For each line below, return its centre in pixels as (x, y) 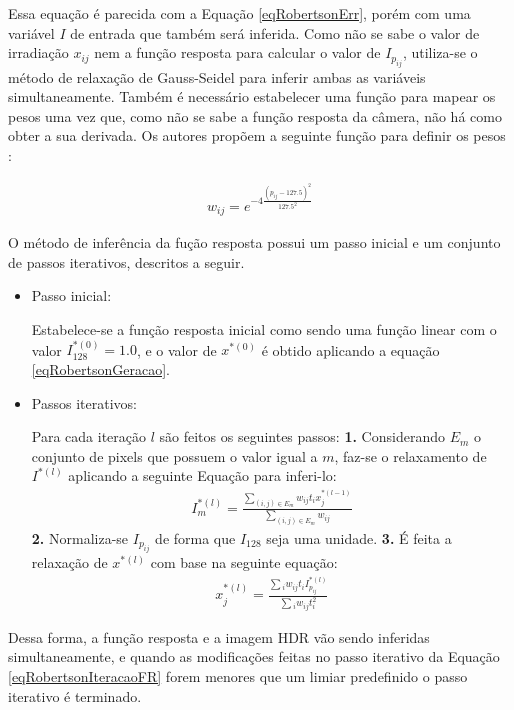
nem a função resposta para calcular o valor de (237, 52)
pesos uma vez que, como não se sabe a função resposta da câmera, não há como (255, 115)
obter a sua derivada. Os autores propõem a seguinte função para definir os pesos (257, 135)
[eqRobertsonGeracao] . (100, 369)
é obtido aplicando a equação (350, 349)
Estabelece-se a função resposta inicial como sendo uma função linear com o (264, 328)
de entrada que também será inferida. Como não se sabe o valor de (275, 32)
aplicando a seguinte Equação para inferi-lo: (202, 475)
